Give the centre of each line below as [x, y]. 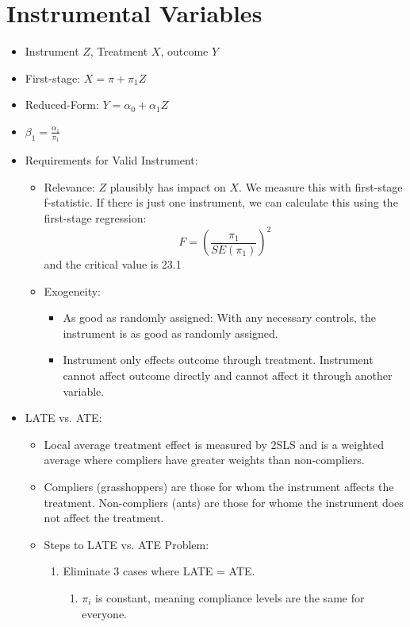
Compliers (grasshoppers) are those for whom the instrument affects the [219, 486]
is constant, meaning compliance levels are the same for [230, 597]
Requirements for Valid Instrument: [111, 160]
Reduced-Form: [62, 104]
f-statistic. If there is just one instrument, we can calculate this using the [221, 202]
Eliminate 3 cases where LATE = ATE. [159, 571]
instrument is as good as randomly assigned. [171, 333]
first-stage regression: [95, 217]
